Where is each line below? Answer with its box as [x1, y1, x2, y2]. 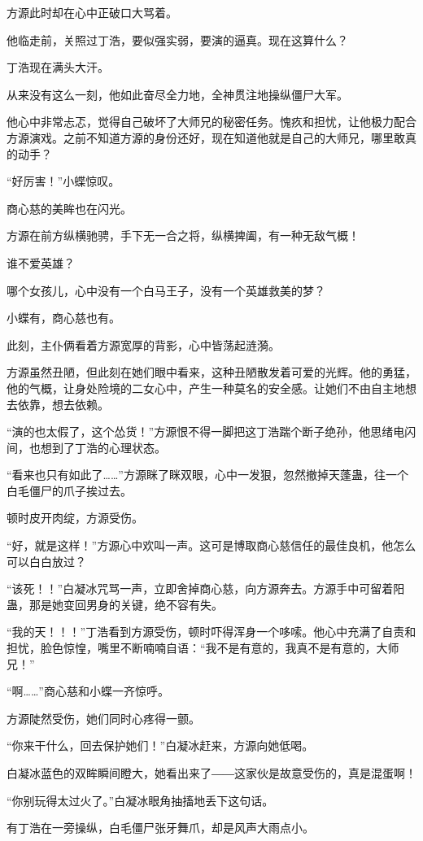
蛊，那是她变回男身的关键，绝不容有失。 [7, 595, 223, 612]
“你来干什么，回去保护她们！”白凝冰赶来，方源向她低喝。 [7, 737, 314, 754]
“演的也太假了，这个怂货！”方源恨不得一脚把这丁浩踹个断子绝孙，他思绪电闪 [7, 423, 416, 440]
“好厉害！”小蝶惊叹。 [7, 172, 120, 190]
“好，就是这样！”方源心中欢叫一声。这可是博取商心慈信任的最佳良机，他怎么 [7, 537, 416, 554]
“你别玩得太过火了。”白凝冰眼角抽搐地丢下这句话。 [7, 791, 274, 808]
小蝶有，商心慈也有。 [7, 309, 120, 326]
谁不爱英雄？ [7, 254, 75, 271]
